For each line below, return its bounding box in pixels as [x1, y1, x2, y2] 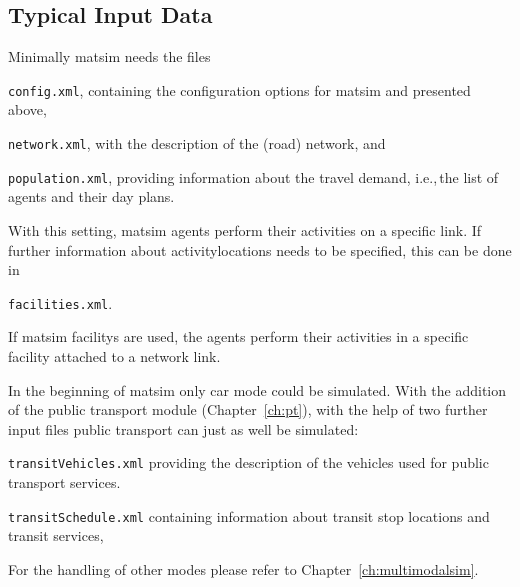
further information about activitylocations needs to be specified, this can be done [8, 239, 512, 260]
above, [8, 99, 47, 120]
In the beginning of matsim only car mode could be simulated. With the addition [8, 379, 507, 400]
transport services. [8, 472, 121, 493]
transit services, [8, 525, 104, 546]
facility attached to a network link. [8, 345, 221, 366]
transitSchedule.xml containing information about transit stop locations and [8, 505, 490, 526]
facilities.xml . [8, 292, 113, 313]
